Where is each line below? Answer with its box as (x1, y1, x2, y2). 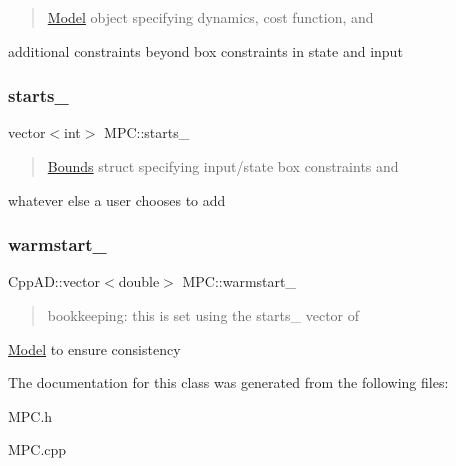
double (118, 271, 160, 292)
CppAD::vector (8, 271, 101, 292)
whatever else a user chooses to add (8, 189, 226, 210)
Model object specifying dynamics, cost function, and (47, 7, 374, 27)
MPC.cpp (8, 439, 67, 460)
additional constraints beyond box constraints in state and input (8, 40, 403, 61)
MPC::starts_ (104, 122, 190, 143)
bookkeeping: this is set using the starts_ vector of (47, 305, 360, 325)
